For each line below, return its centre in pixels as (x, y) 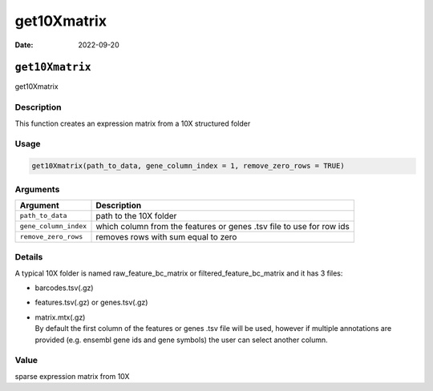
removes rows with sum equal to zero (166, 236)
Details (29, 257)
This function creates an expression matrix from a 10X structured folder (133, 123)
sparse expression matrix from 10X (72, 376)
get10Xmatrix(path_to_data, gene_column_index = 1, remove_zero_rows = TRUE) (188, 166)
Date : (24, 45)
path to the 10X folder (136, 216)
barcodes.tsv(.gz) (64, 288)
